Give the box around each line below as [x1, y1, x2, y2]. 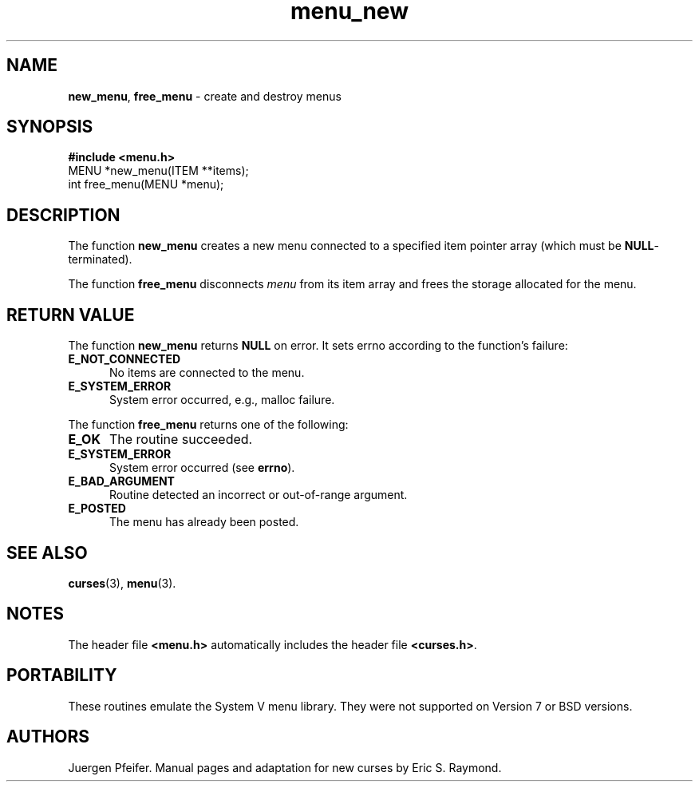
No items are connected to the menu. [109, 366, 305, 380]
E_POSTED [68, 501, 126, 516]
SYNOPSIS [6, 117, 93, 137]
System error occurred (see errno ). [109, 461, 295, 475]
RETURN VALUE [6, 304, 135, 325]
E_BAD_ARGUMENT [68, 474, 175, 489]
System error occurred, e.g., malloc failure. [109, 393, 335, 407]
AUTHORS [6, 727, 90, 747]
